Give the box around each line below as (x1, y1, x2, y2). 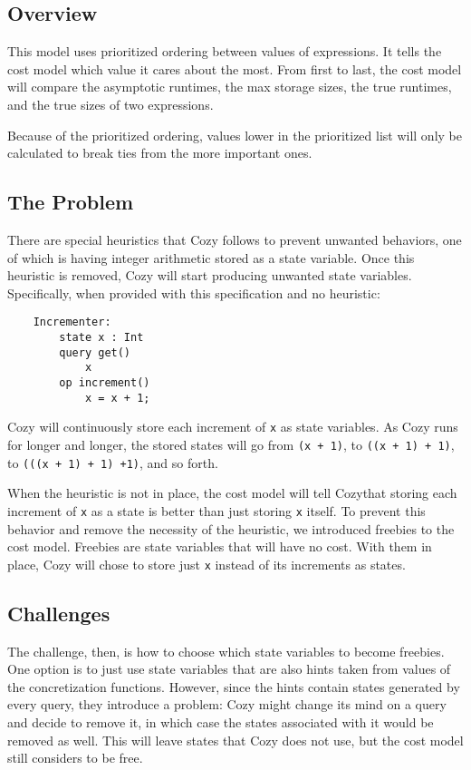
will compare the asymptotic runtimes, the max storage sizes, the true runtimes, (7, 77, 452, 96)
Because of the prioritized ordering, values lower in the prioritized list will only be (7, 125, 462, 144)
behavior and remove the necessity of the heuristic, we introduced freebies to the (7, 519, 455, 538)
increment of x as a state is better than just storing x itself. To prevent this (7, 501, 426, 520)
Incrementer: (33, 316, 111, 329)
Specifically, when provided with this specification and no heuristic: (7, 283, 380, 302)
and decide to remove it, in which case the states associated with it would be (7, 712, 434, 731)
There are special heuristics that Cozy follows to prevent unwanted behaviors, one (7, 229, 462, 249)
